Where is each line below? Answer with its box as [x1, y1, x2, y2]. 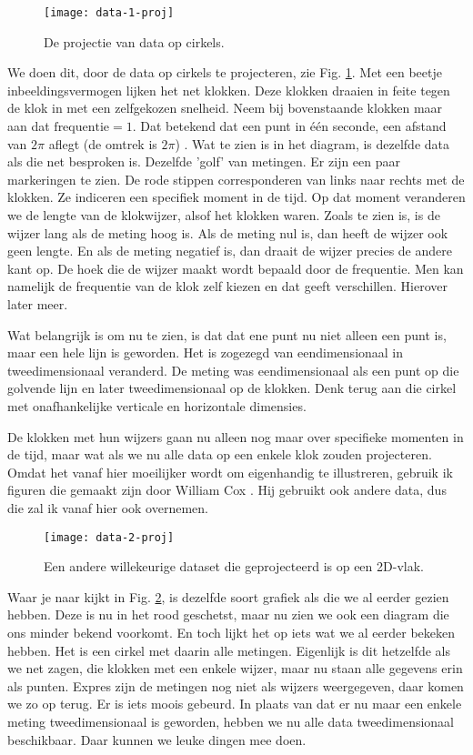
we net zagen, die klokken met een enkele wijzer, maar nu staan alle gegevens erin [7, 659, 463, 678]
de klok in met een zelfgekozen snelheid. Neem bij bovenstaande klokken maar [7, 98, 443, 117]
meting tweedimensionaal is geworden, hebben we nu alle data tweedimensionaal [7, 711, 455, 730]
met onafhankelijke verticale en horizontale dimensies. [7, 396, 307, 415]
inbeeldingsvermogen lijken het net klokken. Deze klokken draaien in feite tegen [7, 80, 450, 99]
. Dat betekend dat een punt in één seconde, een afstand [132, 116, 447, 136]
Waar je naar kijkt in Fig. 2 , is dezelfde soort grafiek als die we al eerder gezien [7, 587, 449, 606]
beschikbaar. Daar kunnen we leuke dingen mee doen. [7, 730, 307, 749]
